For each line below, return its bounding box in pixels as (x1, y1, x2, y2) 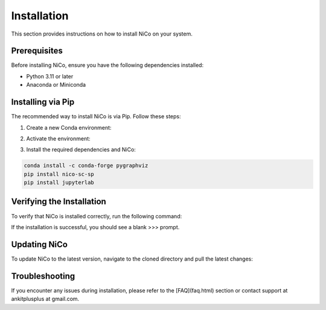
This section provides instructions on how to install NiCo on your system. (11, 30, 193, 37)
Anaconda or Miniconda (26, 81, 86, 89)
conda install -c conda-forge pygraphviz (24, 162, 149, 169)
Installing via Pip (11, 97, 75, 107)
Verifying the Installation (11, 197, 107, 207)
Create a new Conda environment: (26, 124, 112, 131)
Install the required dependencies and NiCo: (26, 146, 136, 153)
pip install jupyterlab (24, 179, 95, 186)
